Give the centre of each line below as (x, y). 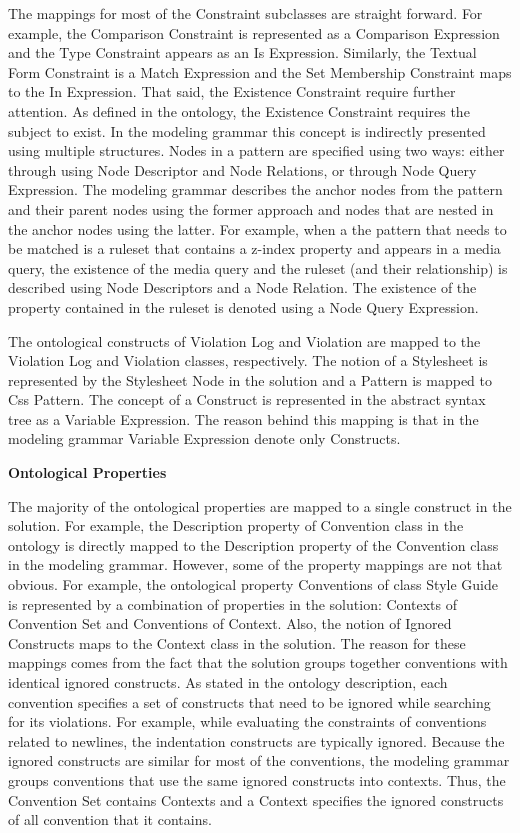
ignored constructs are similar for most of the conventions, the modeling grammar (259, 760)
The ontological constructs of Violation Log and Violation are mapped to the (244, 340)
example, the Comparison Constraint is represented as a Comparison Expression (254, 32)
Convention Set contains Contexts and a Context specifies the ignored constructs (256, 799)
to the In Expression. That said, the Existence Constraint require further (232, 91)
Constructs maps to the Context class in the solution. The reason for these (237, 642)
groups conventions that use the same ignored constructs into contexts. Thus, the (257, 779)
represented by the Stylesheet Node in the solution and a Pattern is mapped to (250, 379)
